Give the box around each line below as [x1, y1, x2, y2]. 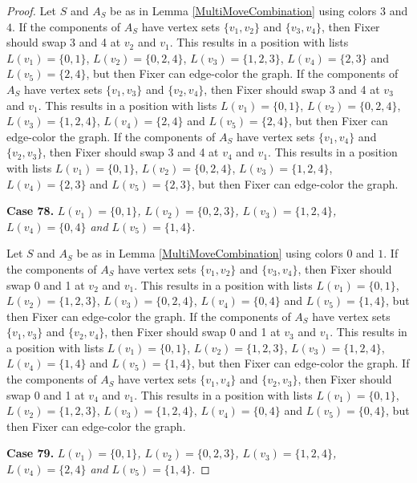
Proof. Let [6, 2, 56, 18]
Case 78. [6, 202, 55, 219]
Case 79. [6, 444, 55, 461]
